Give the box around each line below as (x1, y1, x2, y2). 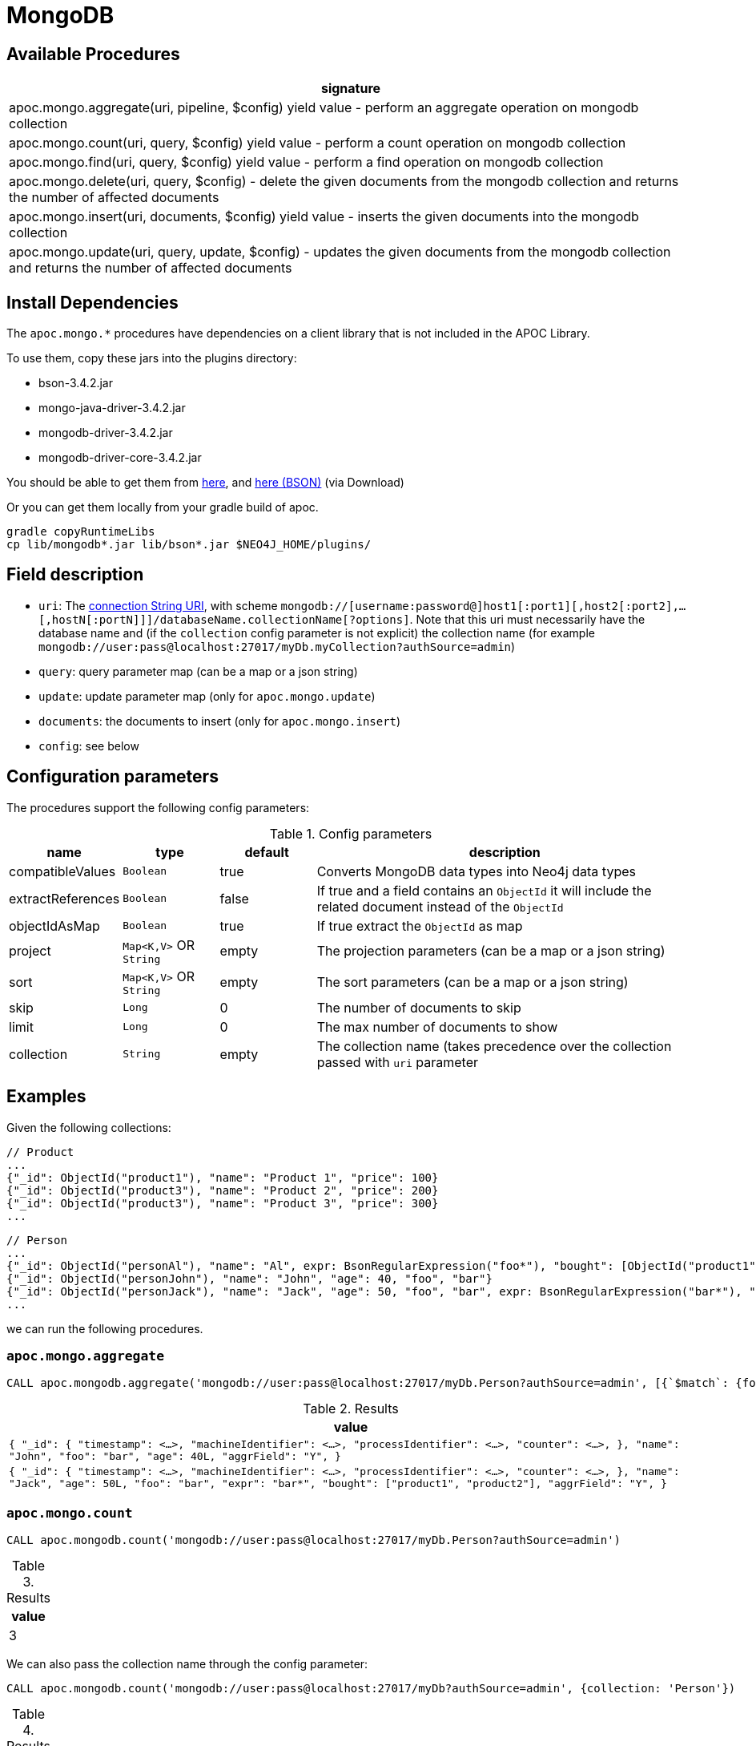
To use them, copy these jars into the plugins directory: (6, 351, 297, 366)
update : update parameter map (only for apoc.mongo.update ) (38, 689, 376, 703)
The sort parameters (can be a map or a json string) (316, 974, 629, 991)
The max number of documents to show (316, 1018, 558, 1035)
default (244, 843, 289, 860)
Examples (6, 1086, 86, 1107)
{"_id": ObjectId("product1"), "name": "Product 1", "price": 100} (6, 1170, 439, 1184)
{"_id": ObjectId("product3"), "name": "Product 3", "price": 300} (6, 1196, 439, 1210)
